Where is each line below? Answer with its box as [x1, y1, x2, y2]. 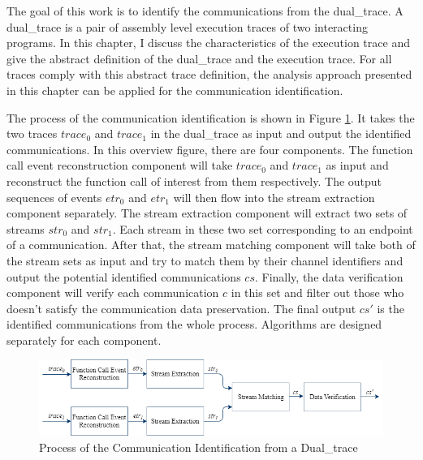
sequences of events [6, 188, 102, 205]
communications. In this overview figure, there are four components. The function [6, 140, 413, 157]
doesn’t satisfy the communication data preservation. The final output [6, 299, 356, 316]
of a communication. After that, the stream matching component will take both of [6, 236, 416, 253]
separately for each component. [6, 331, 162, 348]
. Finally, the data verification [254, 268, 404, 285]
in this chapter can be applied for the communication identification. [6, 81, 343, 98]
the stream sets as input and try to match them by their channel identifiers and [6, 251, 404, 269]
